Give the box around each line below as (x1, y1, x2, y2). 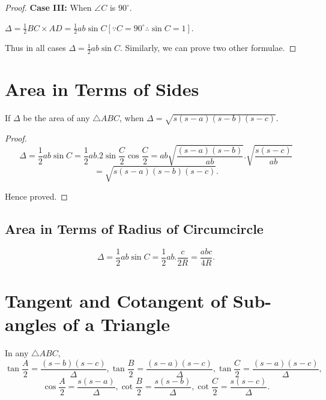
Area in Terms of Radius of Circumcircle (5, 219, 264, 237)
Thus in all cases (5, 41, 66, 54)
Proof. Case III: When (5, 1, 92, 13)
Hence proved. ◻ (5, 190, 68, 202)
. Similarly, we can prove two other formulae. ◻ (120, 41, 297, 54)
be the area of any (23, 112, 90, 124)
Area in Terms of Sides (5, 77, 199, 101)
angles (5, 312, 57, 336)
